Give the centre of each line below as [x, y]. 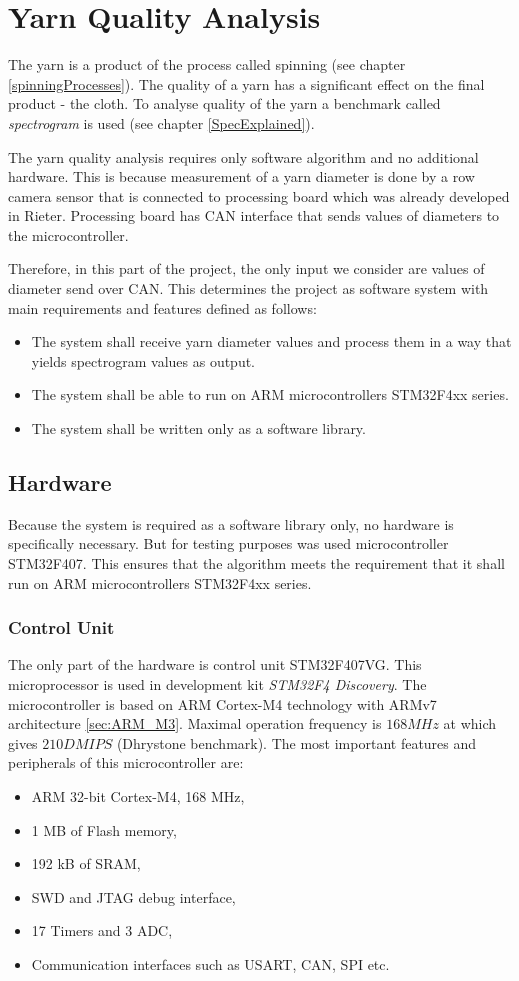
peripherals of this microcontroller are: [126, 762]
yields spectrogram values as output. [143, 360]
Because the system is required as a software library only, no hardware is [231, 523]
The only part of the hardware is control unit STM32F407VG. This [215, 664]
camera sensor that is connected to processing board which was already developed [259, 195]
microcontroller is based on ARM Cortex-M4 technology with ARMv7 [222, 703]
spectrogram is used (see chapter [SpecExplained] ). [161, 122]
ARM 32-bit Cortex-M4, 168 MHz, [138, 795]
